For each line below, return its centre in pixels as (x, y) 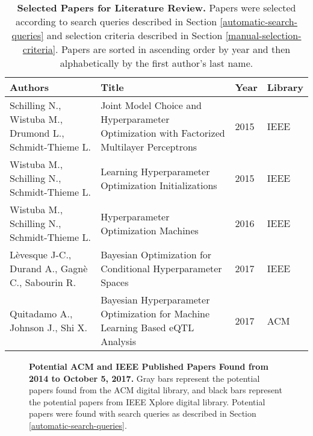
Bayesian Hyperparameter (155, 300)
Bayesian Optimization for (156, 254)
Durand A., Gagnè (49, 268)
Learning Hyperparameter (155, 171)
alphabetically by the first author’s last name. (156, 63)
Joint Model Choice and (151, 105)
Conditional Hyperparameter (161, 268)
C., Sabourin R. (43, 282)
